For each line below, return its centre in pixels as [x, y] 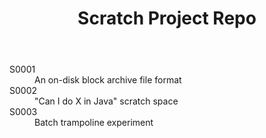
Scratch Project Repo [167, 18]
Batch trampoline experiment [94, 123]
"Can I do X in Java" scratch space [106, 101]
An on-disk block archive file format [108, 80]
